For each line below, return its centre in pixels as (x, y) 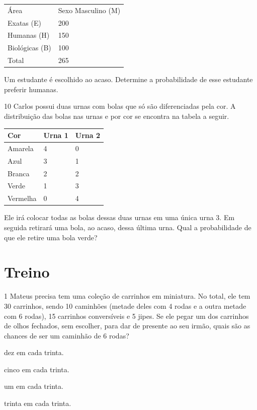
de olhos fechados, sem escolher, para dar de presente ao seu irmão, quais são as (127, 326)
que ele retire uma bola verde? (51, 237)
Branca (19, 173)
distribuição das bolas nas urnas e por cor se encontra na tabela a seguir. (117, 116)
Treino (27, 272)
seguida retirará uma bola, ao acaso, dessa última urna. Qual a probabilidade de (128, 227)
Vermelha (22, 198)
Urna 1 (56, 135)
